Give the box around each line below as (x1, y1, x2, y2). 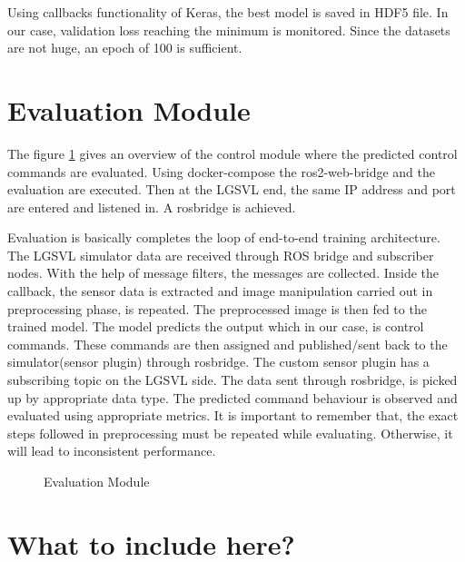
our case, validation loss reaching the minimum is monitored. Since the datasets (7, 20, 450, 39)
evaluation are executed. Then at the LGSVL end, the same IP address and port (7, 180, 456, 199)
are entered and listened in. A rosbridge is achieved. (7, 197, 296, 216)
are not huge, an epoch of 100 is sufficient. (7, 38, 242, 57)
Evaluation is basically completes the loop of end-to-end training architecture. (7, 228, 440, 247)
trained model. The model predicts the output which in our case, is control (7, 317, 424, 336)
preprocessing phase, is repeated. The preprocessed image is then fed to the (7, 299, 427, 318)
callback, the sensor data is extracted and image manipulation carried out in (7, 281, 433, 301)
